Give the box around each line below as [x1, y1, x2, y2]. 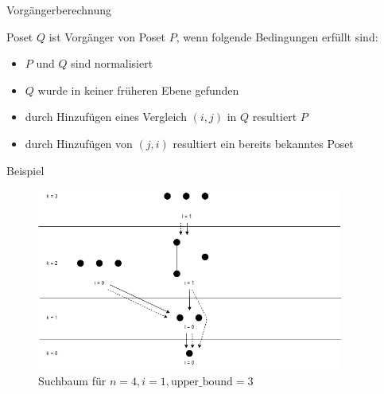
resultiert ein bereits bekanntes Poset [173, 135, 354, 151]
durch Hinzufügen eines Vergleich [25, 108, 187, 125]
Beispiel [6, 162, 45, 178]
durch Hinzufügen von [25, 135, 133, 151]
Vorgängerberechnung [6, 2, 111, 18]
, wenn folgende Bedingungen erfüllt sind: [176, 28, 378, 45]
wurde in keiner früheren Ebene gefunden [37, 81, 239, 98]
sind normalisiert [71, 55, 153, 72]
